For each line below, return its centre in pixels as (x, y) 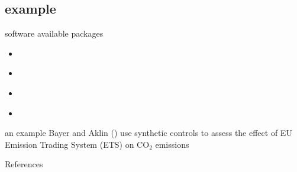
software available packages (54, 33)
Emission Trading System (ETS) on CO (77, 144)
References (24, 164)
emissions (172, 144)
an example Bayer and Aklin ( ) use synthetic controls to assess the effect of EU (148, 133)
